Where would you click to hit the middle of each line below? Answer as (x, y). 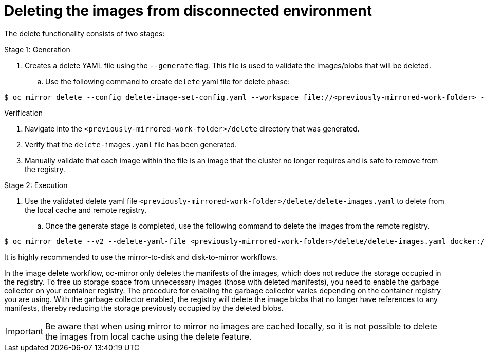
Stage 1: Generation (37, 49)
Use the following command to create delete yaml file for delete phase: (168, 81)
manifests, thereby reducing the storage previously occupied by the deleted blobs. (144, 308)
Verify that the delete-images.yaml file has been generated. (131, 144)
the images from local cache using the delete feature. (148, 336)
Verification (24, 113)
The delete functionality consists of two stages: (85, 33)
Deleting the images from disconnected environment (188, 11)
